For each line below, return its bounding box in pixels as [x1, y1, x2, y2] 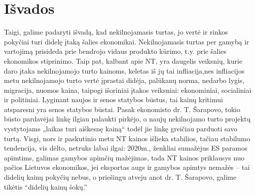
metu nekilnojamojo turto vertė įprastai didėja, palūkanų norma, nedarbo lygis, [4, 75, 245, 85]
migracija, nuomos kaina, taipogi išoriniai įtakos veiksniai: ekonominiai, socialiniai [4, 84, 252, 95]
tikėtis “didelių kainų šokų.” [4, 181, 87, 192]
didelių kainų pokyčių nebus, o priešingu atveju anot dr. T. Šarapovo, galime [4, 172, 236, 182]
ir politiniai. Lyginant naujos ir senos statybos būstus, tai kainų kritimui [4, 94, 223, 105]
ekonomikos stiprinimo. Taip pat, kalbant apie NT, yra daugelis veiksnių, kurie [4, 55, 243, 66]
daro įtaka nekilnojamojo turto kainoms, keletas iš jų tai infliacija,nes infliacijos [4, 65, 245, 76]
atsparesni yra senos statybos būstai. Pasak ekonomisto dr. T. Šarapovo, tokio [4, 104, 240, 114]
